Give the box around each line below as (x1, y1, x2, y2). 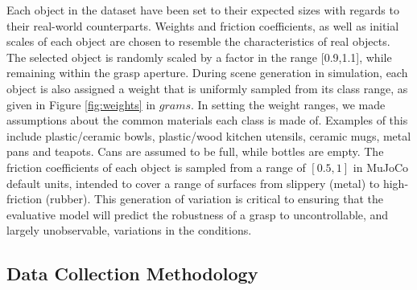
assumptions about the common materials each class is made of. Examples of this (6, 112, 408, 129)
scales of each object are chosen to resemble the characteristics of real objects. (6, 33, 390, 50)
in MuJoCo (353, 158, 409, 175)
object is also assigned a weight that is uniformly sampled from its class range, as (6, 80, 408, 96)
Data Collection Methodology (6, 261, 258, 286)
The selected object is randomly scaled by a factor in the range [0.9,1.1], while (6, 48, 392, 65)
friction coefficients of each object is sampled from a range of (6, 158, 306, 175)
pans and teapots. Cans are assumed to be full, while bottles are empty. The (6, 143, 384, 160)
